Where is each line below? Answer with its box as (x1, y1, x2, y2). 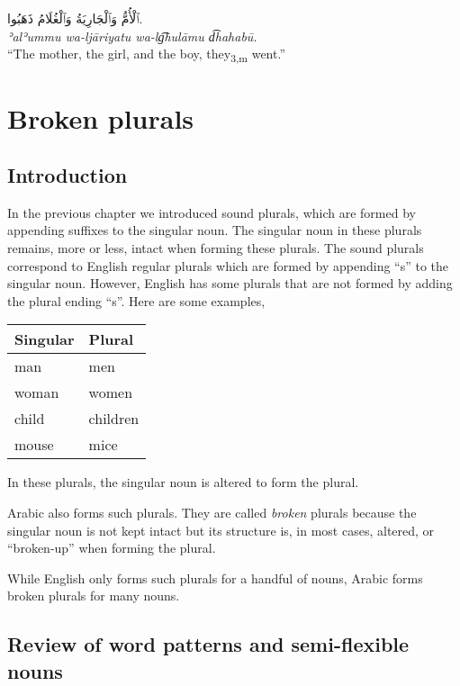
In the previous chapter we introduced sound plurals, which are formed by (7, 203, 416, 221)
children (88, 408, 140, 429)
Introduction (7, 161, 128, 189)
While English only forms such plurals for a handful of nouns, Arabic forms (7, 568, 423, 587)
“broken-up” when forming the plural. (7, 538, 216, 557)
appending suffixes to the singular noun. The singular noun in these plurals (7, 221, 422, 239)
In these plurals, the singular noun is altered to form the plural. (7, 473, 359, 492)
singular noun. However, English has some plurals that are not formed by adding (7, 274, 453, 293)
